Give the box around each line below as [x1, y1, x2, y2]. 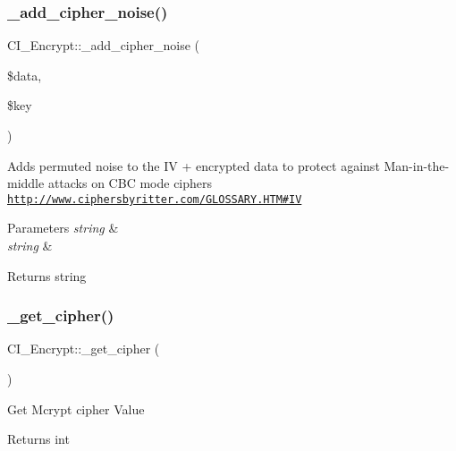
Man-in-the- [384, 156, 450, 174]
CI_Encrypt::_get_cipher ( [7, 339, 160, 358]
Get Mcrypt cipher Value [7, 399, 145, 418]
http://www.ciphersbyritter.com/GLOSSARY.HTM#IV [7, 192, 302, 206]
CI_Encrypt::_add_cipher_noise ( [7, 36, 200, 55]
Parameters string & [7, 218, 119, 237]
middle [7, 174, 45, 192]
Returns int [7, 430, 70, 448]
